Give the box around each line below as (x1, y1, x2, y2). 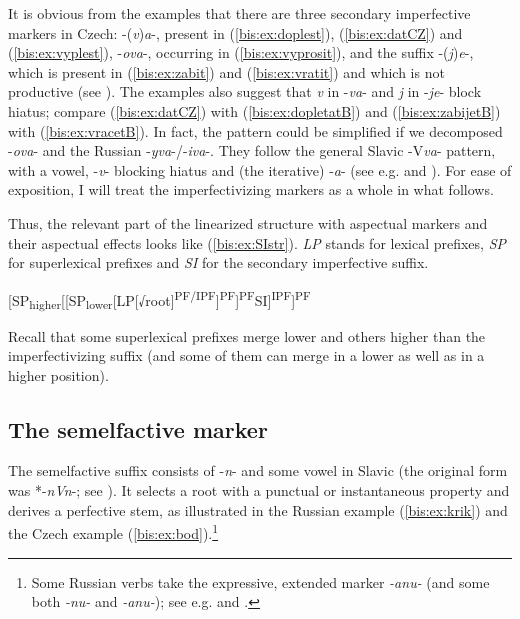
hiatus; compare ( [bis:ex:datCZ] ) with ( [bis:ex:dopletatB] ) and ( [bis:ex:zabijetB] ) (8, 100, 501, 121)
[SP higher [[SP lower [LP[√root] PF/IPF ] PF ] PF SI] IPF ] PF (8, 286, 311, 313)
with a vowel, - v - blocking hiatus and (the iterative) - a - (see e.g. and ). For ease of (8, 159, 512, 180)
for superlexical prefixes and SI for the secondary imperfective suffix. (8, 252, 429, 273)
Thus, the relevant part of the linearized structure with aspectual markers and (8, 212, 488, 233)
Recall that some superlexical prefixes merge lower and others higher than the (8, 325, 486, 346)
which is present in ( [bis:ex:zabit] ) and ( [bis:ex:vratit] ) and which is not (8, 61, 445, 82)
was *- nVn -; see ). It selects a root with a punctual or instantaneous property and (8, 480, 510, 501)
